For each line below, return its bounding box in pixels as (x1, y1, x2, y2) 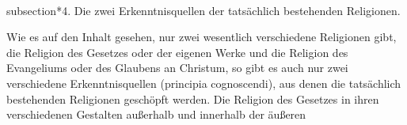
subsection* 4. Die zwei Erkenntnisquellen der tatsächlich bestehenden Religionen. (6, 2, 401, 18)
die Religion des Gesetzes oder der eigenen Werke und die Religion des (6, 44, 348, 60)
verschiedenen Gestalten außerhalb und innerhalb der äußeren (6, 106, 306, 123)
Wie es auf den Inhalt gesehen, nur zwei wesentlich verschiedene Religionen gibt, (6, 28, 397, 45)
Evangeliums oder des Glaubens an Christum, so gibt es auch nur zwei (6, 59, 348, 76)
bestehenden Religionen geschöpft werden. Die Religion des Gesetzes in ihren (6, 90, 379, 107)
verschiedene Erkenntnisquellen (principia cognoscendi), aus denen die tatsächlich (6, 74, 401, 91)
